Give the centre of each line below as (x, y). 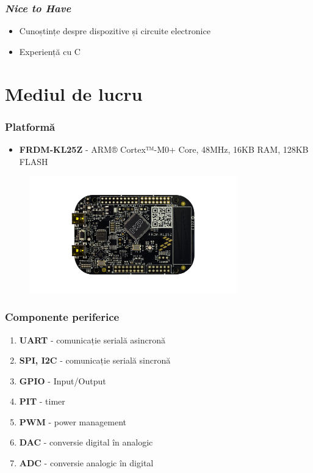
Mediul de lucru (74, 93)
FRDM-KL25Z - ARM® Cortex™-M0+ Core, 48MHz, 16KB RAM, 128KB (164, 149)
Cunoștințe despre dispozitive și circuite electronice (115, 31)
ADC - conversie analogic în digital (86, 463)
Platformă (30, 126)
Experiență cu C (50, 51)
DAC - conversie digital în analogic (86, 442)
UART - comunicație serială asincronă (92, 339)
